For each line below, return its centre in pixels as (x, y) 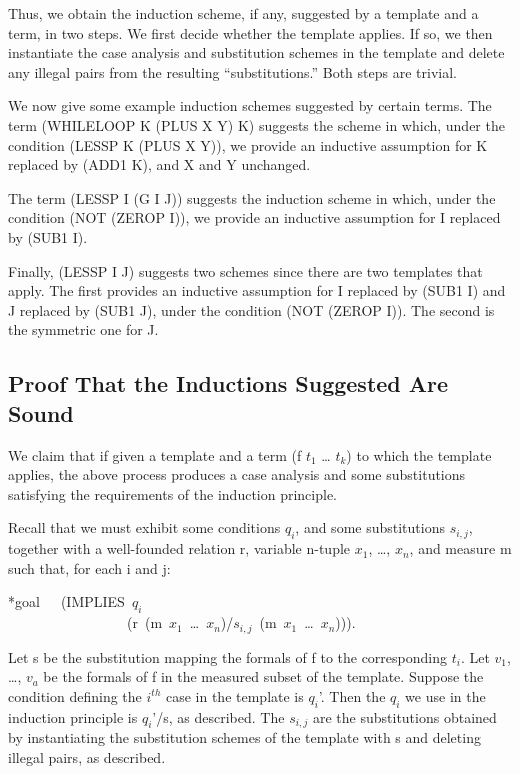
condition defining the (75, 695)
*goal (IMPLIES (66, 601)
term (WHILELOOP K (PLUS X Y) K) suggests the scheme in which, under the (256, 124)
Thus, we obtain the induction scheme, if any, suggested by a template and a (243, 13)
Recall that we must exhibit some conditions (144, 527)
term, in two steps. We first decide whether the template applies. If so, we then (250, 32)
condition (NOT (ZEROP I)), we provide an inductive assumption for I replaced (254, 217)
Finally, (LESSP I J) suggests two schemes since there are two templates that (245, 270)
